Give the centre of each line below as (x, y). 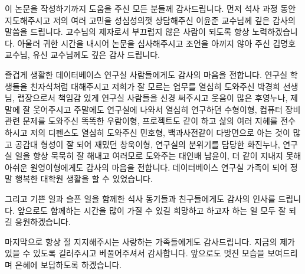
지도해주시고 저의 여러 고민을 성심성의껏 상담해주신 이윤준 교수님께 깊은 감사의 (150, 20)
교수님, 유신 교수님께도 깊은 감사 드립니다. (82, 55)
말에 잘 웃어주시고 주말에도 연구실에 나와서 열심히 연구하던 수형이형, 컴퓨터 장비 (153, 109)
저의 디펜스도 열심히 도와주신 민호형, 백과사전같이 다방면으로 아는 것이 (160, 132)
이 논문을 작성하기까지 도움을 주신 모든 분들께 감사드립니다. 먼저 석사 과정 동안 (150, 8)
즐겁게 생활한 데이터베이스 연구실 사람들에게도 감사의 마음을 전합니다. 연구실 (146, 74)
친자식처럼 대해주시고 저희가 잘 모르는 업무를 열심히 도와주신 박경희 (155, 86)
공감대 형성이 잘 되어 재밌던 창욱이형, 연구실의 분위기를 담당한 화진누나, (147, 144)
